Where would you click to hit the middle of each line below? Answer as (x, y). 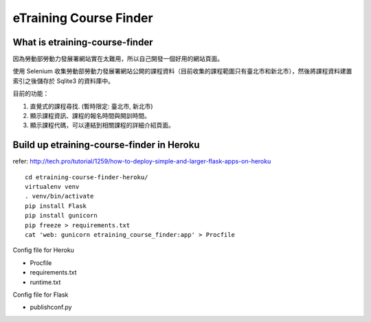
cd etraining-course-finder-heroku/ (87, 177)
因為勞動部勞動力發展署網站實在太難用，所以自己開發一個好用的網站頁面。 (118, 59)
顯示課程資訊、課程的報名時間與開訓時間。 (90, 116)
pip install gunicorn (61, 216)
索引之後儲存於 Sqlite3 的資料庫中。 (64, 81)
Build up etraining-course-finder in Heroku (106, 145)
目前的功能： (31, 93)
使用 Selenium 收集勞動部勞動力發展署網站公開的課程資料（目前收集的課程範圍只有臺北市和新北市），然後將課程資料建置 (182, 71)
